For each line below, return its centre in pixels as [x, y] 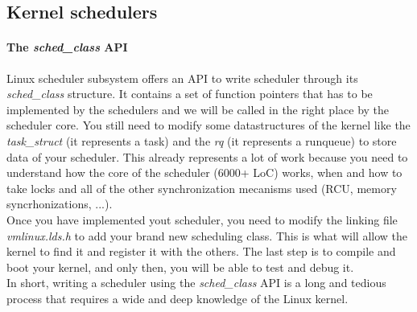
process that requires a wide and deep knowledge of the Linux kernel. [178, 298]
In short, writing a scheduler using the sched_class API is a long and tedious [196, 283]
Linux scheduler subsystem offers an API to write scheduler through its [182, 78]
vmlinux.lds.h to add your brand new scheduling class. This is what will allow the [207, 235]
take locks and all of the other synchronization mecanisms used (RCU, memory [202, 188]
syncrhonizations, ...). [60, 204]
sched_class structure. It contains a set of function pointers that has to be [190, 94]
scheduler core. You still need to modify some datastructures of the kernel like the [208, 125]
